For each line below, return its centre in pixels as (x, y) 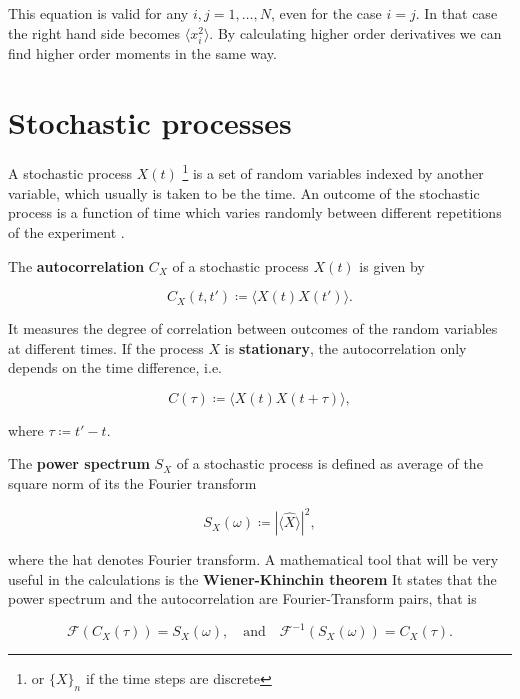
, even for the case (326, 13)
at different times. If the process (106, 347)
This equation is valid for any (98, 13)
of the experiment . (66, 231)
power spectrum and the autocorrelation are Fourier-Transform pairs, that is (242, 598)
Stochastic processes (150, 121)
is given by (392, 265)
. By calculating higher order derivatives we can (355, 32)
